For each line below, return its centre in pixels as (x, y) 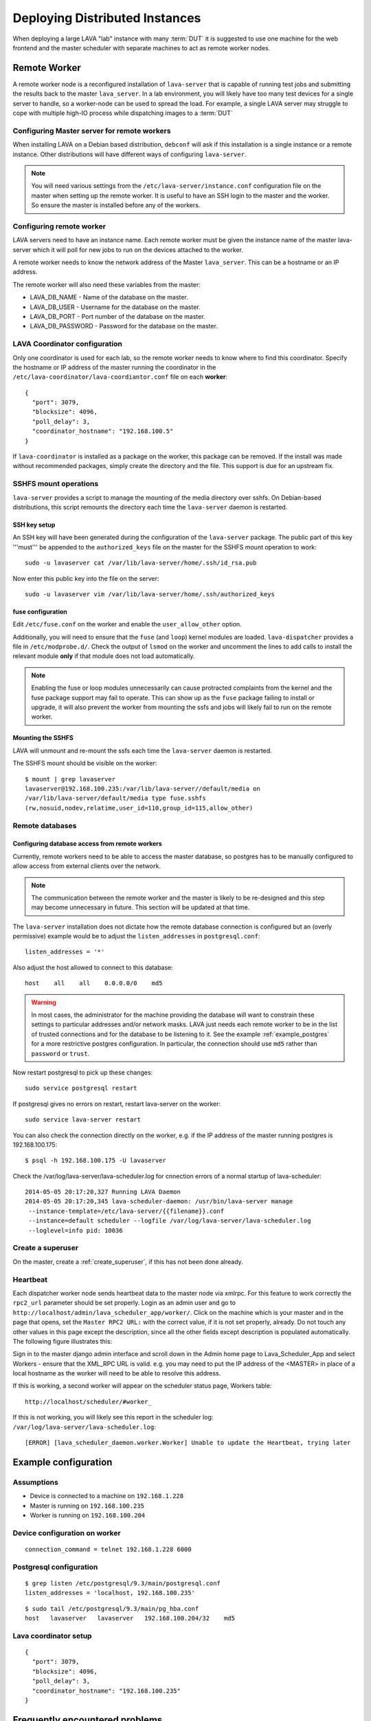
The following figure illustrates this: (63, 1341)
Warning (44, 1002)
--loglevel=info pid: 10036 (76, 1230)
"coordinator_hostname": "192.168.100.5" (103, 431)
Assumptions (35, 1482)
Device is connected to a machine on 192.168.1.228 (107, 1496)
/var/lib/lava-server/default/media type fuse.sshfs (115, 798)
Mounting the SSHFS (43, 738)
